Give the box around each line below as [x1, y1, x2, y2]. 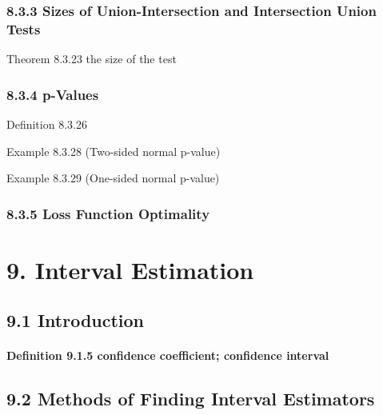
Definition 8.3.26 [6, 115, 87, 132]
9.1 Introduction [6, 308, 145, 333]
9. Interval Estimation [6, 253, 254, 285]
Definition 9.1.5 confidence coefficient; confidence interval [6, 347, 329, 364]
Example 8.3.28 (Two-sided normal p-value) [6, 142, 221, 159]
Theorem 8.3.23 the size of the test [6, 50, 177, 67]
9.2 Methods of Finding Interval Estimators [6, 386, 375, 411]
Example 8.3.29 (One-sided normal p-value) [6, 170, 220, 186]
